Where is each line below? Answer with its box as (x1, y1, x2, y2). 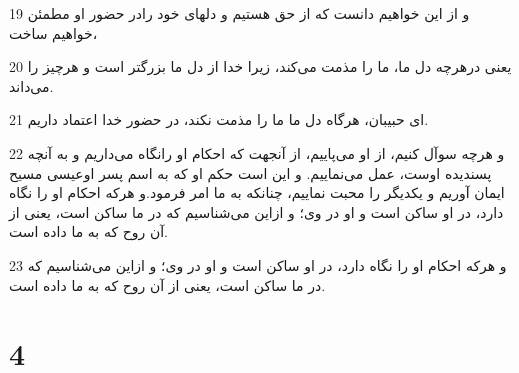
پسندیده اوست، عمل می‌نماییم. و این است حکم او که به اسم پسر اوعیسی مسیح (9, 162, 492, 183)
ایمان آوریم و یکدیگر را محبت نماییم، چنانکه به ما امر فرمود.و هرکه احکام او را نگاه (9, 182, 505, 203)
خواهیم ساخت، (9, 22, 98, 43)
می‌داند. (9, 75, 54, 96)
